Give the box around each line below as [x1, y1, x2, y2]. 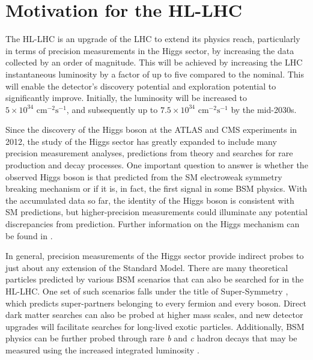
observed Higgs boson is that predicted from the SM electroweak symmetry [5, 170, 282, 183]
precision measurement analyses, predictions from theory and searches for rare [5, 147, 293, 159]
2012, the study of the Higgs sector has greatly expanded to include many [5, 135, 277, 147]
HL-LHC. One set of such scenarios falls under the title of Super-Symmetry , [5, 285, 288, 297]
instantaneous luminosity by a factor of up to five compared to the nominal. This [5, 67, 305, 80]
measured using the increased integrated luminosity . [5, 343, 199, 356]
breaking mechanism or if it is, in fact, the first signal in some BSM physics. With [5, 182, 308, 195]
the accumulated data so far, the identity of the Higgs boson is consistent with [5, 194, 294, 206]
